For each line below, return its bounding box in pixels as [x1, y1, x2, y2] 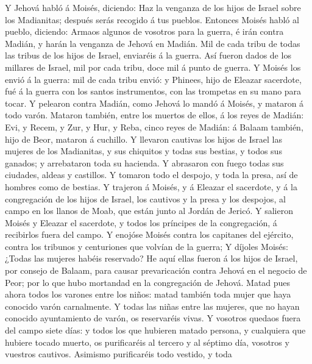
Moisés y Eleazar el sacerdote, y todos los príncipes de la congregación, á [5, 216, 277, 229]
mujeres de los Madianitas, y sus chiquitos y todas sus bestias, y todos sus [5, 145, 282, 157]
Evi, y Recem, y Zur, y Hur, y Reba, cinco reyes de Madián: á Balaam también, [5, 120, 303, 133]
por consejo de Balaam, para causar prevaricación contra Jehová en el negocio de [5, 264, 307, 277]
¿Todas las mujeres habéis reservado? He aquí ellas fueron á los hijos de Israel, [5, 252, 298, 265]
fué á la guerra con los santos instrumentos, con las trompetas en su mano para [5, 85, 302, 98]
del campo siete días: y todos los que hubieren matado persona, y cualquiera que [5, 324, 306, 337]
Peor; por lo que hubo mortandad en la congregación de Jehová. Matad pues [5, 276, 291, 288]
